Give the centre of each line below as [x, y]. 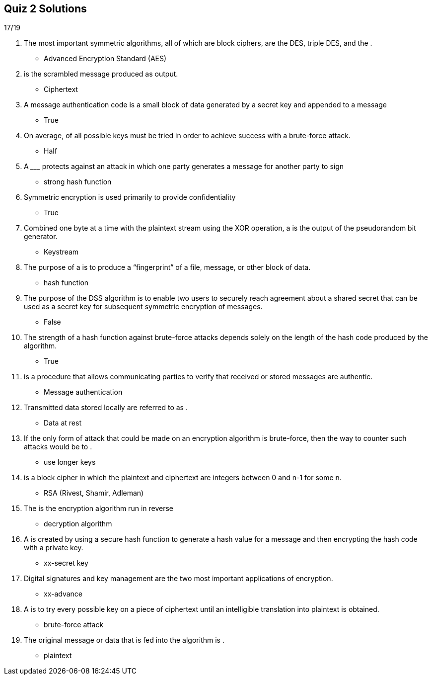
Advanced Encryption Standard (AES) [105, 59]
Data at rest [63, 423]
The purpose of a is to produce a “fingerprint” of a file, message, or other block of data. [167, 267]
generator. [41, 237]
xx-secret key [66, 563]
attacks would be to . [58, 447]
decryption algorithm [78, 524]
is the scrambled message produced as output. [101, 74]
